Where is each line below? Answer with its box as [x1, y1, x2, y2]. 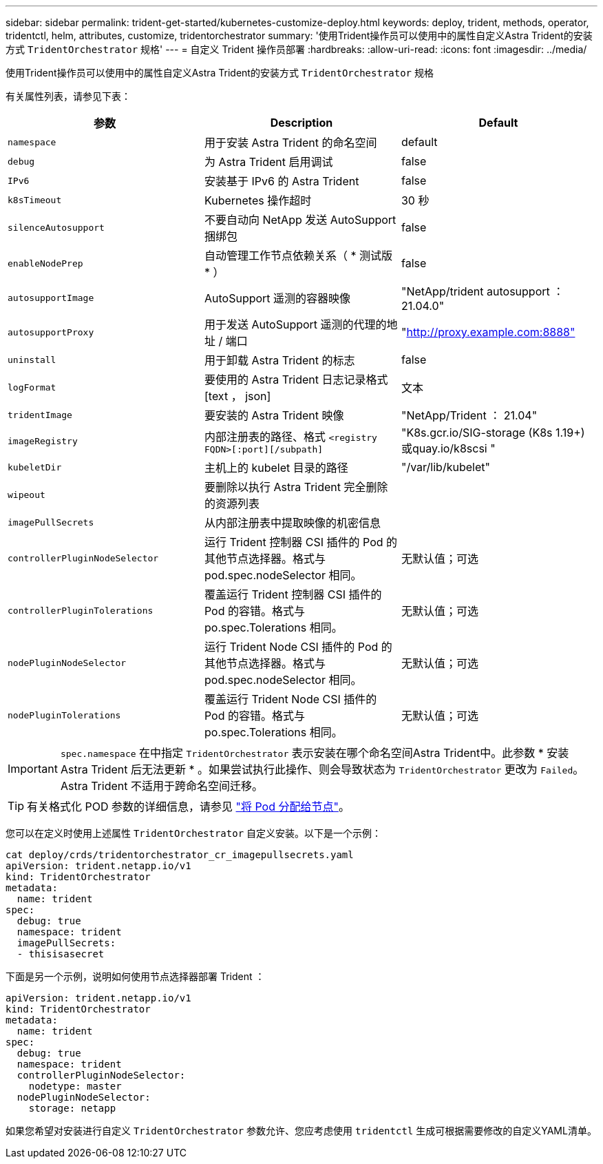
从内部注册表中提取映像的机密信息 [204, 516, 381, 530]
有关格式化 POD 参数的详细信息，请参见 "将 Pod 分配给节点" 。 [27, 800, 350, 813]
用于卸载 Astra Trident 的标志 [204, 353, 355, 367]
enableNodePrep [8, 258, 83, 269]
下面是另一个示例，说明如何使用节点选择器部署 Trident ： [6, 970, 265, 982]
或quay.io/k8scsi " [401, 441, 496, 455]
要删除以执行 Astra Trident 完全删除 [204, 480, 388, 494]
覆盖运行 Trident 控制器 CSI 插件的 [204, 588, 382, 601]
